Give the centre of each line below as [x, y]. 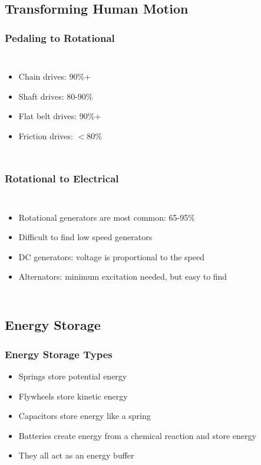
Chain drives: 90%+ [55, 76]
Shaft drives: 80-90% [56, 96]
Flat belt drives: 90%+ [60, 116]
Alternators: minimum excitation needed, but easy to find [123, 276]
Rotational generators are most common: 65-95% [107, 217]
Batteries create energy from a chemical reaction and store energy [137, 435]
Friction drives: [46, 135]
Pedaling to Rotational [60, 37]
